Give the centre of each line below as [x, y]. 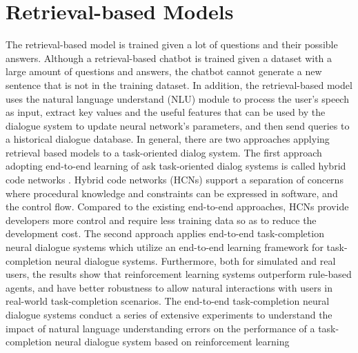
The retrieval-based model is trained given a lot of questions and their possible [172, 44]
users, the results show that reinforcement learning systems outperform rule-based [179, 274]
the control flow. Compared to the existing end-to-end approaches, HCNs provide [177, 206]
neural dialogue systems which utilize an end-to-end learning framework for [165, 247]
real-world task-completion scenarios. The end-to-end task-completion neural [168, 301]
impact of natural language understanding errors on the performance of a [160, 328]
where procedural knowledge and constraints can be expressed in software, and [172, 193]
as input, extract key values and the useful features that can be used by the [166, 112]
